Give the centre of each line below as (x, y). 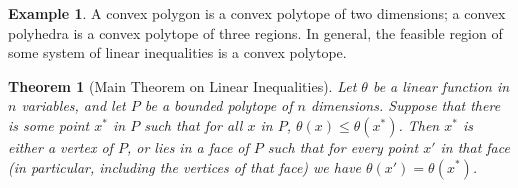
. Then (419, 124)
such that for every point (343, 146)
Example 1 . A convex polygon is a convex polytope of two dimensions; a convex (257, 13)
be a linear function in (441, 85)
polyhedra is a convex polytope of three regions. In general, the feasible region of (255, 32)
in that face (475, 146)
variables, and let (73, 105)
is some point (49, 124)
